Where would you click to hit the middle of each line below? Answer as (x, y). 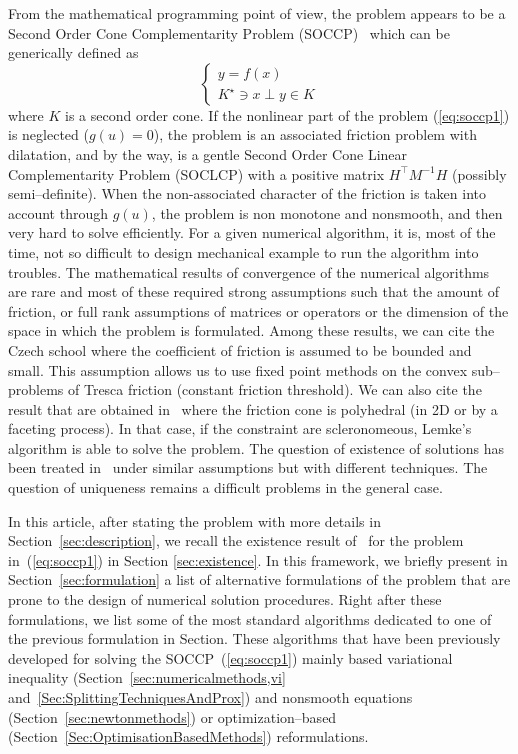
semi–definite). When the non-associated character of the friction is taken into (247, 193)
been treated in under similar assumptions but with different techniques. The (248, 467)
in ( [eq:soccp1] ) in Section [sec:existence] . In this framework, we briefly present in (258, 559)
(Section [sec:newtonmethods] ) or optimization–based (172, 716)
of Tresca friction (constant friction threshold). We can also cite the (275, 389)
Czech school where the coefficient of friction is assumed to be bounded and (240, 349)
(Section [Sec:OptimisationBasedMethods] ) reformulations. (188, 736)
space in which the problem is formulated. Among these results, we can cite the (251, 330)
